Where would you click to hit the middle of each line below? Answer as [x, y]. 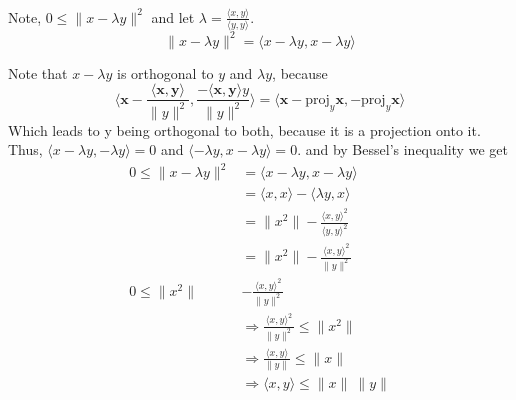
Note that [38, 72]
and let [173, 16]
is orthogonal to [165, 72]
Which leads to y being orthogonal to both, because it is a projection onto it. [244, 129]
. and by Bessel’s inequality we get [402, 149]
